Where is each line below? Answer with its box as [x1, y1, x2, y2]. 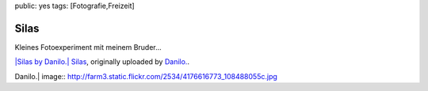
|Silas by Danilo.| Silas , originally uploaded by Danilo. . [14, 57, 190, 66]
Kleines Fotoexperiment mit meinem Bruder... [14, 42, 162, 51]
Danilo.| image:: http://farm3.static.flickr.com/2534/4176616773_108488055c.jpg [14, 71, 277, 81]
